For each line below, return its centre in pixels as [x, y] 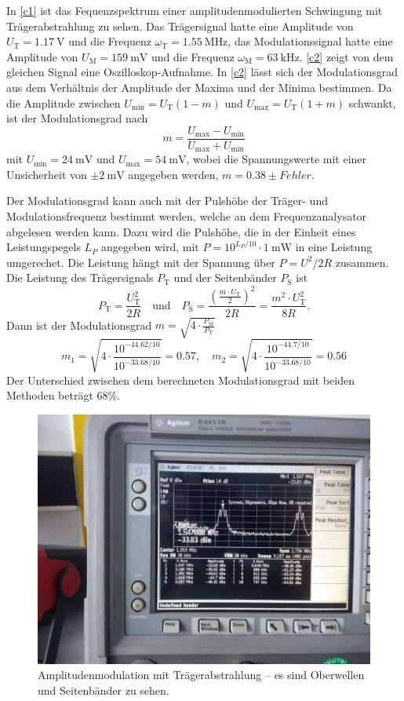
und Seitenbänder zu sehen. [104, 690]
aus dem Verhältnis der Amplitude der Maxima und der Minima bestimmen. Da [199, 87]
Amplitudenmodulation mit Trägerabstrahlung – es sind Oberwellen [201, 675]
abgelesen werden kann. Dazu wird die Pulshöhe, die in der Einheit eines [181, 231]
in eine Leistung [334, 247]
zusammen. [362, 262]
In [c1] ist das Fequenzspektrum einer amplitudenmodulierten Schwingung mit [195, 10]
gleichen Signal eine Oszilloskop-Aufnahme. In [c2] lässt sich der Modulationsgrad [202, 72]
